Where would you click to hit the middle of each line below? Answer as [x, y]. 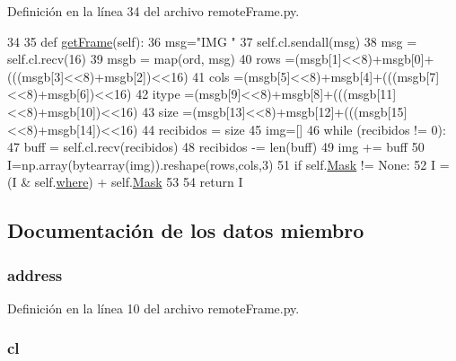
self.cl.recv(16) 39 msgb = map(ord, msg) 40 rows [144, 59]
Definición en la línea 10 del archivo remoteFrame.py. [153, 308]
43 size [160, 111]
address [35, 274]
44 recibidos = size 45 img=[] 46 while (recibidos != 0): [294, 129]
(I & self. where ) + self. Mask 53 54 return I [125, 182]
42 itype [158, 94]
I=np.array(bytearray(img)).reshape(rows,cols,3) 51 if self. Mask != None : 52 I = [228, 164]
